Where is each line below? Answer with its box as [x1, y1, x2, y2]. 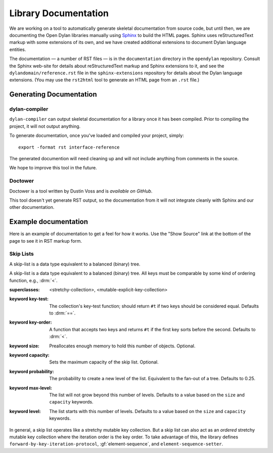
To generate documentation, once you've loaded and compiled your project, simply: [9, 132, 185, 139]
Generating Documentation [9, 90, 97, 99]
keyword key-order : [9, 319, 52, 326]
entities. [9, 46, 26, 53]
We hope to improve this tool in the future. [9, 165, 97, 171]
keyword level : [9, 408, 41, 414]
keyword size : [9, 343, 40, 349]
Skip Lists [9, 250, 34, 257]
